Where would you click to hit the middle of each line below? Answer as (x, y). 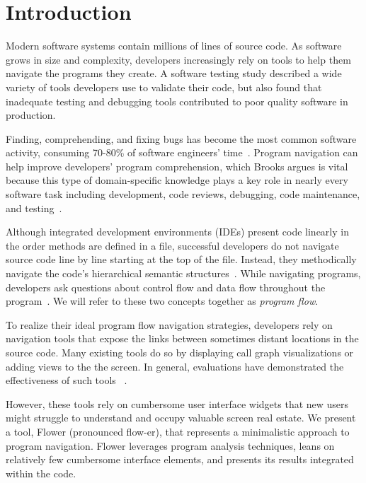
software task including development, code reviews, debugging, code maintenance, (183, 194)
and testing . (34, 208)
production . (31, 115)
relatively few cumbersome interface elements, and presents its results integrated (180, 459)
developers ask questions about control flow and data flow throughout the (166, 287)
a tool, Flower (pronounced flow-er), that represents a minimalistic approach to (178, 431)
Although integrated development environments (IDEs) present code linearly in (177, 232)
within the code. (41, 473)
